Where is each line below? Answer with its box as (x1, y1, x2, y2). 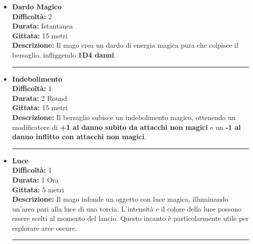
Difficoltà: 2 (12, 11, 52, 21)
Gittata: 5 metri (12, 184, 64, 194)
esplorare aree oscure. (12, 222, 77, 233)
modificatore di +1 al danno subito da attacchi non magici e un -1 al (12, 122, 241, 132)
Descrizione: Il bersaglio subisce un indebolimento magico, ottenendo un (12, 112, 236, 122)
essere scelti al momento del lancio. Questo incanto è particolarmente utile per (12, 213, 249, 223)
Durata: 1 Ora (12, 174, 59, 184)
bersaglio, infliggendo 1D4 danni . (12, 49, 116, 60)
